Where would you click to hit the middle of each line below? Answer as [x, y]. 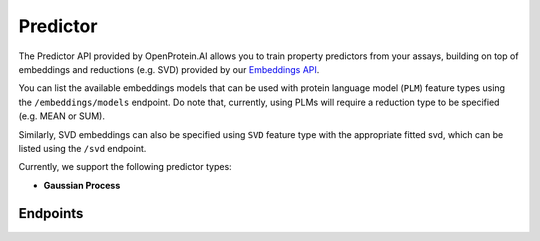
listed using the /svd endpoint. [82, 148]
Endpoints [51, 213]
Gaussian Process [82, 185]
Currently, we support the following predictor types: [125, 167]
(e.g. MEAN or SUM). [61, 116]
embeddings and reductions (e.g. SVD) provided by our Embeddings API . [169, 69]
